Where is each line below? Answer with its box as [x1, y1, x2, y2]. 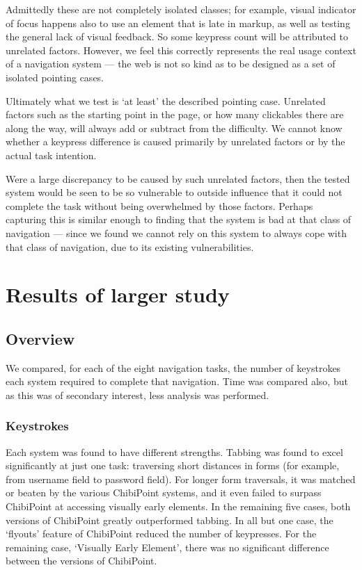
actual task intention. [6, 147, 97, 162]
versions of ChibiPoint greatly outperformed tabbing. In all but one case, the [6, 512, 333, 527]
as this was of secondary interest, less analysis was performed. [6, 387, 269, 402]
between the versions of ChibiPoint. [6, 553, 157, 568]
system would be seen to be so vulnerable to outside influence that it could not [6, 185, 343, 199]
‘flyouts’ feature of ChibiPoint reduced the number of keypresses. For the [6, 526, 317, 541]
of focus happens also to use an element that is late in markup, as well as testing [6, 15, 350, 30]
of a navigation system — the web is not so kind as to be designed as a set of [6, 56, 336, 71]
